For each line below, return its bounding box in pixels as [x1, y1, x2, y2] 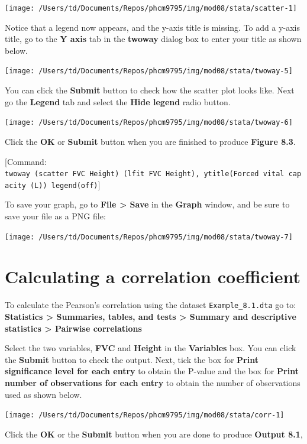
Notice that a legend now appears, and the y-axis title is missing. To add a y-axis [5, 21, 300, 33]
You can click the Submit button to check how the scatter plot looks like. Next [5, 84, 295, 96]
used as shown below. [5, 388, 82, 400]
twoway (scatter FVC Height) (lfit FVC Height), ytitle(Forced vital [5, 170, 285, 179]
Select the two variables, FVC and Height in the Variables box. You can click [5, 342, 296, 354]
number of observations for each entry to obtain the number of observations [5, 377, 300, 389]
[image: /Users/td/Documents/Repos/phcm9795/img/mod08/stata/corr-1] [5, 411, 285, 420]
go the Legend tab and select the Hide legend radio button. [5, 95, 231, 108]
